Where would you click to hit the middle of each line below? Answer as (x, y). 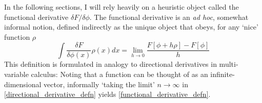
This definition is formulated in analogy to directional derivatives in (110, 64)
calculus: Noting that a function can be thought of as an (119, 74)
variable (16, 74)
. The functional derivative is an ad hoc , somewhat (169, 17)
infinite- (223, 74)
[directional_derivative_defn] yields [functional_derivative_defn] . (107, 94)
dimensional (23, 84)
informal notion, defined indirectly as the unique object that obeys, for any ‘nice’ (131, 27)
